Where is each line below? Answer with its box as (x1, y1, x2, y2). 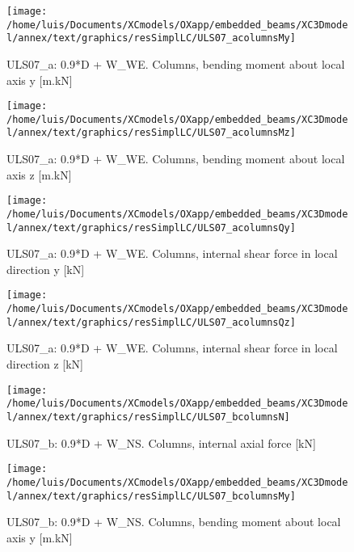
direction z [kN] (6, 356, 83, 373)
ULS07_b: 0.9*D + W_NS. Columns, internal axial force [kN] (6, 434, 316, 451)
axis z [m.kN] (6, 166, 72, 183)
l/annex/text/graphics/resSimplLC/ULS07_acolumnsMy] (6, 32, 296, 44)
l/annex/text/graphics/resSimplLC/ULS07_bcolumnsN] (6, 411, 290, 423)
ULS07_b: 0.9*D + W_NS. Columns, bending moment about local (6, 513, 341, 530)
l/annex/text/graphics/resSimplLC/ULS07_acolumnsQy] (6, 221, 296, 234)
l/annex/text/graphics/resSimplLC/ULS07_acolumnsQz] (6, 316, 296, 328)
